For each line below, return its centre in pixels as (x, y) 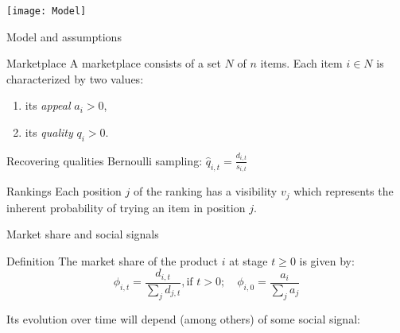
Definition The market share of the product (113, 260)
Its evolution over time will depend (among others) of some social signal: (183, 318)
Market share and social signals (83, 234)
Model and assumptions (64, 36)
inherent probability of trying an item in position (126, 207)
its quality (49, 132)
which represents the (344, 191)
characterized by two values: (75, 78)
